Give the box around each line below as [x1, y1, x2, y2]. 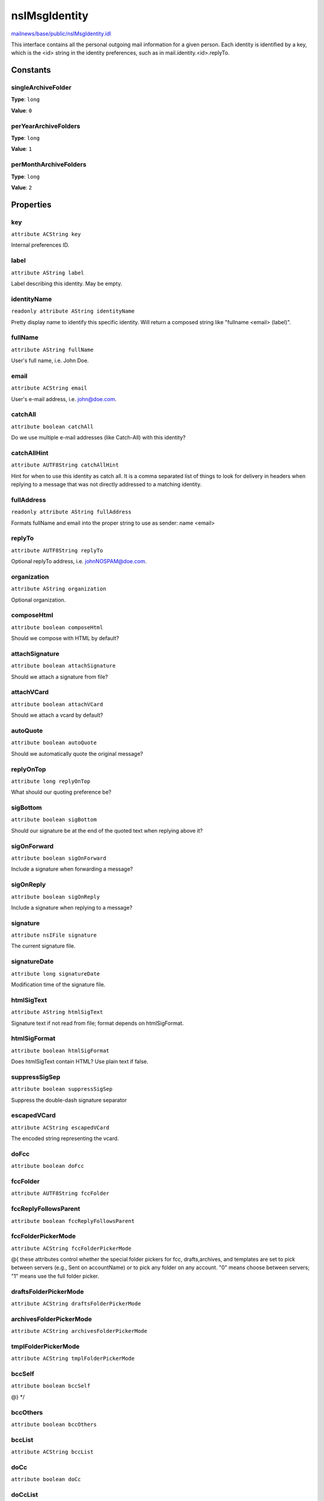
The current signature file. [11, 943, 76, 950]
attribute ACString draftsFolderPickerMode [11, 1300, 141, 1307]
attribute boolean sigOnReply [11, 893, 100, 900]
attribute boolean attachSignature [11, 662, 116, 669]
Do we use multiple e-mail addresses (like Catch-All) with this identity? [11, 434, 186, 441]
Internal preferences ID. [11, 241, 70, 249]
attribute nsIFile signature [11, 932, 97, 939]
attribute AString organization [11, 585, 106, 593]
